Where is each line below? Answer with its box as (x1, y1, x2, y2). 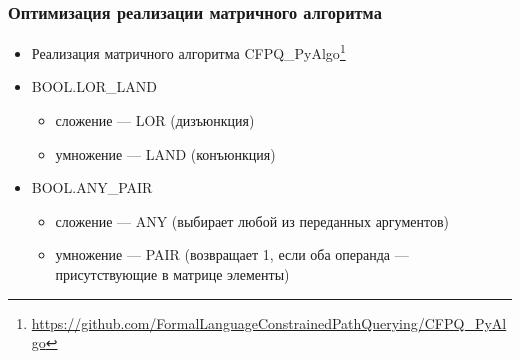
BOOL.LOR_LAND (31, 76, 158, 97)
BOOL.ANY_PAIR (31, 177, 153, 198)
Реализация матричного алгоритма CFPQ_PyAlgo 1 (31, 40, 346, 63)
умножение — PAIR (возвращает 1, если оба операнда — (55, 244, 409, 265)
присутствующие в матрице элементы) (55, 264, 290, 285)
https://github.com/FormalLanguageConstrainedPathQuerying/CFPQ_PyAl (31, 312, 507, 333)
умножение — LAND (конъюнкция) (55, 143, 276, 164)
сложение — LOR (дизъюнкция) (55, 110, 255, 131)
